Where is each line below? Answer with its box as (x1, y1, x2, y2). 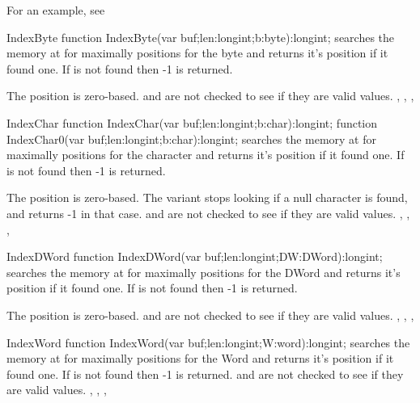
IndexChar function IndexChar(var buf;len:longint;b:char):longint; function (6, 114, 378, 131)
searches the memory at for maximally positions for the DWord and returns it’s (6, 263, 401, 280)
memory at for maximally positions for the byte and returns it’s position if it (6, 44, 388, 61)
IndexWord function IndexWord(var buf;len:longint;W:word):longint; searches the (6, 334, 410, 351)
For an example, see (6, 2, 105, 18)
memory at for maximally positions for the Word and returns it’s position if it (6, 350, 394, 367)
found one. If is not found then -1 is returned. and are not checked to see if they (6, 365, 404, 382)
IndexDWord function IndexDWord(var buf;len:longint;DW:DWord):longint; (6, 248, 383, 265)
